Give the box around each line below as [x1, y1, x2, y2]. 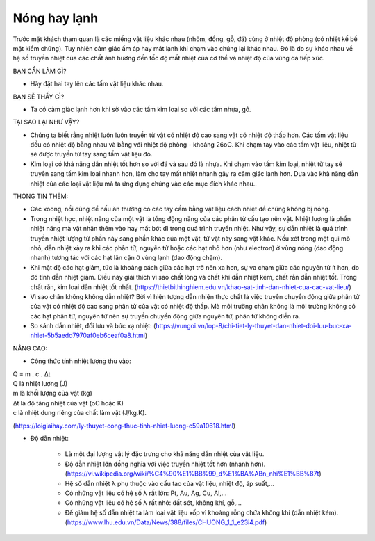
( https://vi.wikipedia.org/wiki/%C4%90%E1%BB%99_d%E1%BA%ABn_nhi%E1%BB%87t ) [65, 469, 322, 478]
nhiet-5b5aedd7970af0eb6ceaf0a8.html [30, 331, 146, 340]
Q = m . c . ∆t [12, 369, 51, 378]
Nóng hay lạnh [12, 10, 99, 26]
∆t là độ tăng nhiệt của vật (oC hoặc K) [12, 398, 124, 407]
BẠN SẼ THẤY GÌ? [12, 92, 65, 101]
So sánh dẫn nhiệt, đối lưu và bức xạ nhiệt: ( [30, 322, 156, 330]
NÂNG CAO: [12, 344, 48, 353]
